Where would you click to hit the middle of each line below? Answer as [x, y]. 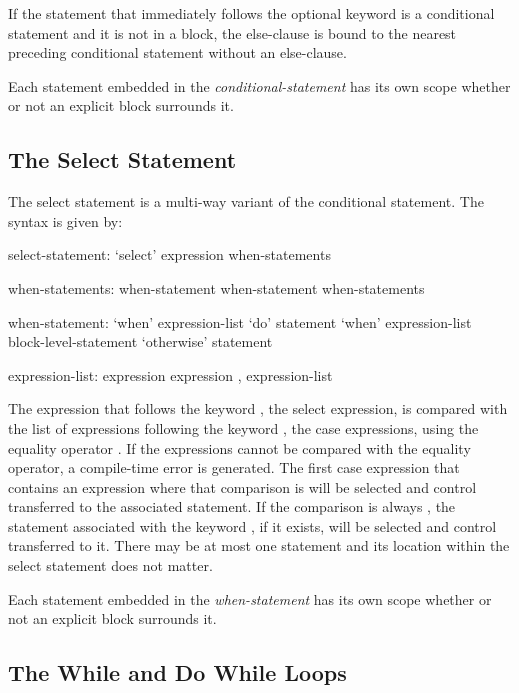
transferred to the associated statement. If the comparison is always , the [232, 506]
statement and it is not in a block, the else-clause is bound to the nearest [232, 32]
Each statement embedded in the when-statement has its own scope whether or [250, 598]
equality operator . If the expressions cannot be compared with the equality [239, 447]
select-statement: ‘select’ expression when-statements [169, 254]
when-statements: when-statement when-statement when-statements [216, 287]
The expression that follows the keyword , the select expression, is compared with [258, 408]
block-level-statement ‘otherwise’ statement [140, 341]
